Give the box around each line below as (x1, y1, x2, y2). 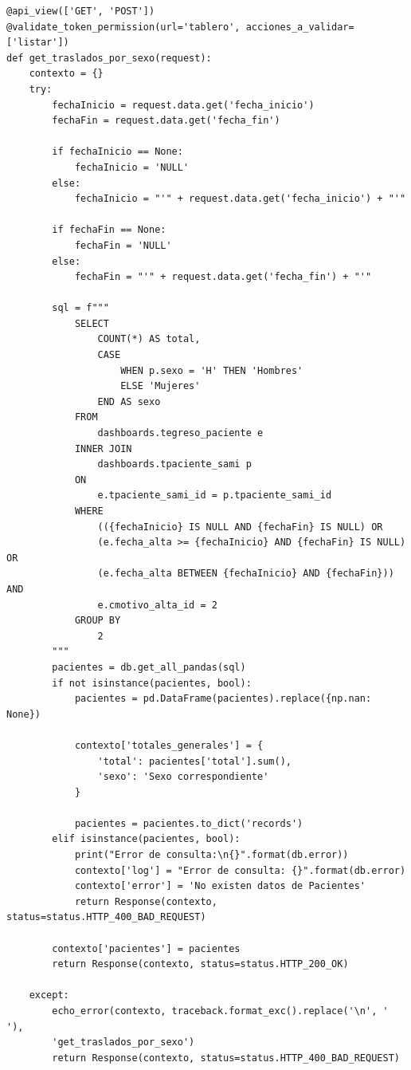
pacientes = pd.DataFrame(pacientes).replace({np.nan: (74, 693, 372, 705)
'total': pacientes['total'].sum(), (97, 755, 292, 767)
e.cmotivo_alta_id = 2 (97, 599, 217, 611)
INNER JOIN (74, 443, 132, 454)
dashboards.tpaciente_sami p (97, 458, 252, 470)
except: (29, 989, 69, 1001)
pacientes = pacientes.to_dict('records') (74, 817, 303, 829)
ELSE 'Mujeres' (120, 380, 201, 392)
